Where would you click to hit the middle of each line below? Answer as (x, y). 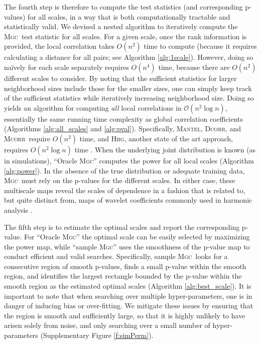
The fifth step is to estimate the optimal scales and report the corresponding (122, 227)
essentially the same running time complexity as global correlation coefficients (124, 118)
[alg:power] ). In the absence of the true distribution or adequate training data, (124, 170)
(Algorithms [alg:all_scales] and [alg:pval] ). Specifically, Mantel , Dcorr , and (122, 128)
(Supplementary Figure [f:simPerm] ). (97, 335)
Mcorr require (27, 138)
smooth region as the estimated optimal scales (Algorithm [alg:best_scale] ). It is (128, 286)
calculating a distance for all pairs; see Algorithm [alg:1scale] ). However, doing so (129, 57)
